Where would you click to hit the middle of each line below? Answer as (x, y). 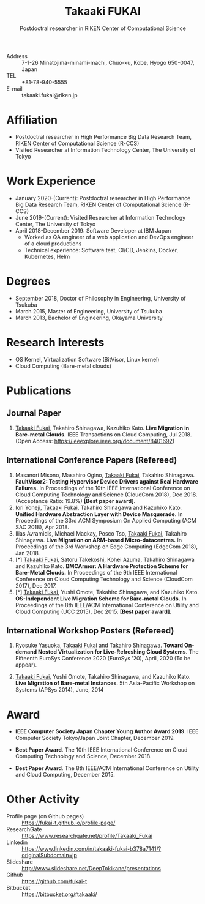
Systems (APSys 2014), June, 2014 (59, 690)
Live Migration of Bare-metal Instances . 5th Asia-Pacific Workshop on (105, 683)
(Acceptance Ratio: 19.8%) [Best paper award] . (75, 501)
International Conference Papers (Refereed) (92, 460)
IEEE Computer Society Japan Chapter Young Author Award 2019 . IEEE (107, 731)
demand (26, 652)
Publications (39, 390)
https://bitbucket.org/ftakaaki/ (59, 894)
